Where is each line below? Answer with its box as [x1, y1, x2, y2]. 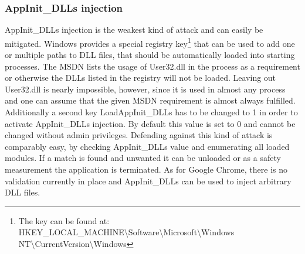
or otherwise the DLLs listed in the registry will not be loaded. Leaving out [5, 71, 276, 84]
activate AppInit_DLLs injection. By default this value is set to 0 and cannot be [5, 117, 296, 129]
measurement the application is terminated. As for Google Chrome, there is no [5, 163, 288, 175]
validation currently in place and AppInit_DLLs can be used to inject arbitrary [5, 174, 292, 187]
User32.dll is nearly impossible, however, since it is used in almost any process [5, 83, 286, 95]
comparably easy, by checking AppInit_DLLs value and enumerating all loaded [5, 140, 290, 152]
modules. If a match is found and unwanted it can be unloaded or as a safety [5, 152, 281, 164]
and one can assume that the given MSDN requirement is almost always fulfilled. [5, 94, 296, 107]
